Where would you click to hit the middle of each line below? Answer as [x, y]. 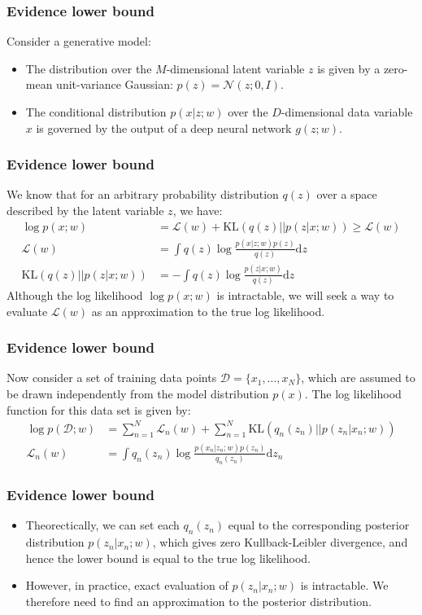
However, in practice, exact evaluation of [127, 585]
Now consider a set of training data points [112, 378]
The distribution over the [89, 68]
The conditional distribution [96, 112]
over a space [347, 194]
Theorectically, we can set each [102, 525]
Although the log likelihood [75, 294]
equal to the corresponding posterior [319, 525]
